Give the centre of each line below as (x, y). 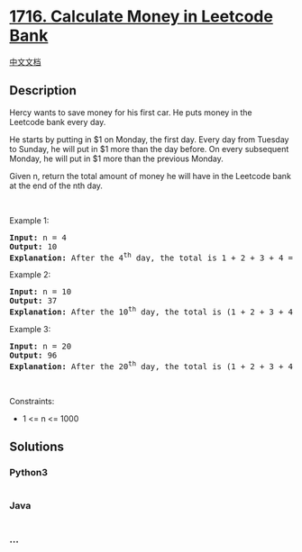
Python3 (28, 473)
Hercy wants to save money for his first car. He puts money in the (131, 112)
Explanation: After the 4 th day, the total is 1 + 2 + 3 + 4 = (151, 257)
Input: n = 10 (41, 292)
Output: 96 (33, 356)
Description (43, 90)
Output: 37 (33, 301)
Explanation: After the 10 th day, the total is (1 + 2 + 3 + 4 (151, 311)
